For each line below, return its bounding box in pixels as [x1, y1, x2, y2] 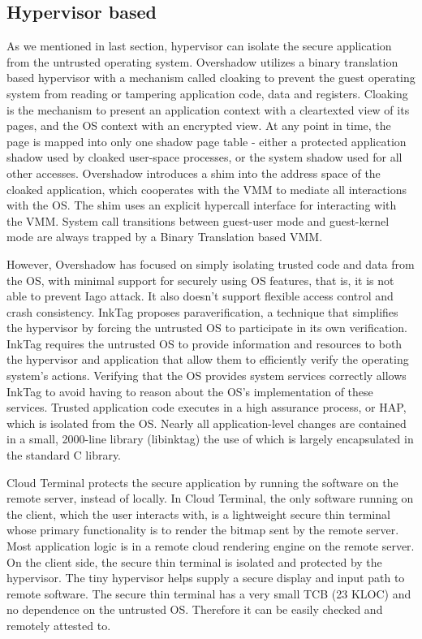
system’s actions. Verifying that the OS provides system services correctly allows [6, 367, 407, 384]
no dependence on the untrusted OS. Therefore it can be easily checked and [6, 601, 383, 618]
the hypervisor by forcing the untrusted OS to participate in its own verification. [6, 319, 408, 336]
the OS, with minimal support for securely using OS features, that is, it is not [6, 271, 394, 288]
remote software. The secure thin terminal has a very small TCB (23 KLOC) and [6, 585, 411, 602]
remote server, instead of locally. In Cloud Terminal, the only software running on [6, 490, 414, 507]
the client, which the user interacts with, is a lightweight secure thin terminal [6, 505, 390, 522]
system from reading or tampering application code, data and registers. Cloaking [6, 84, 408, 101]
